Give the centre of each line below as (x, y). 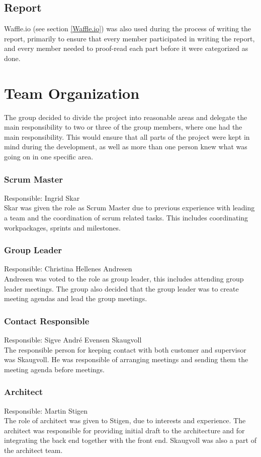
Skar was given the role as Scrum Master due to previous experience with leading (129, 208)
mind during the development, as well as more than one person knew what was (126, 147)
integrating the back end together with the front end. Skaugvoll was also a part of (130, 440)
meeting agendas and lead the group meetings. (76, 298)
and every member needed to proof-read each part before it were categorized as (126, 48)
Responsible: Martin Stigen (46, 410)
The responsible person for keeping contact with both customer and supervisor (125, 349)
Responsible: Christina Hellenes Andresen (68, 269)
